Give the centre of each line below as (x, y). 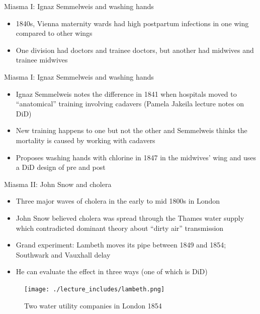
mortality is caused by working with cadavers (85, 140)
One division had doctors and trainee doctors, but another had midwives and (135, 50)
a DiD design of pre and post (61, 167)
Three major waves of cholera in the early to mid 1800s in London (118, 201)
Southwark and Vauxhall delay (63, 254)
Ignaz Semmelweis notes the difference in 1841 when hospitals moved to (126, 93)
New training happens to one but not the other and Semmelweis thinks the (132, 130)
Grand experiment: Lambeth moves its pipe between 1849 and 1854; (121, 245)
